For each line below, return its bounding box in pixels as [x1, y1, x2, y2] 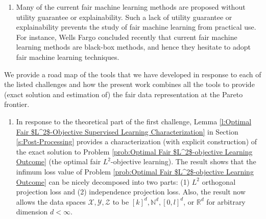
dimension [16, 206, 48, 217]
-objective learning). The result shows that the [111, 156, 256, 167]
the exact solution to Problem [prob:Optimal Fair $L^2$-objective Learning [16, 146, 253, 157]
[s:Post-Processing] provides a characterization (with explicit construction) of [16, 136, 257, 147]
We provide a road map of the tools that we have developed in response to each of [4, 69, 261, 79]
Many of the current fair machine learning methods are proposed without [16, 2, 246, 12]
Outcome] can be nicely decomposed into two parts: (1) [16, 176, 190, 187]
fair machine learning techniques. [16, 51, 119, 62]
